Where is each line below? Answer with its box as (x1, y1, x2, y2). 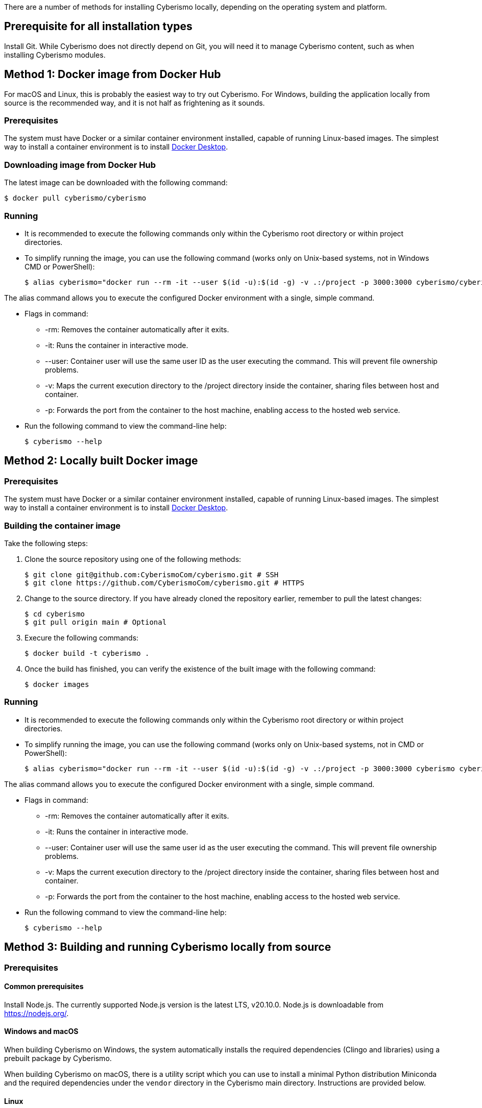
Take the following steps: (4, 538, 88, 548)
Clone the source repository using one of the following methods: (25, 554, 242, 563)
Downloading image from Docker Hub (4, 159, 156, 170)
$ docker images (25, 680, 89, 688)
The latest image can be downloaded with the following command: (4, 178, 228, 187)
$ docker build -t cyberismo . (25, 649, 150, 657)
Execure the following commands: (25, 633, 139, 642)
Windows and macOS (4, 1027, 79, 1036)
